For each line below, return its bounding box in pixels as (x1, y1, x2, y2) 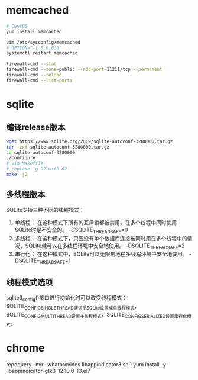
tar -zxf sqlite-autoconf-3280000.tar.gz (6, 144, 110, 150)
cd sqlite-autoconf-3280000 (6, 149, 76, 156)
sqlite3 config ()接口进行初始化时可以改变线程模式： (6, 294, 128, 302)
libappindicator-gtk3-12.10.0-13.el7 (6, 368, 90, 375)
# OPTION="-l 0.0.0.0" (6, 45, 62, 51)
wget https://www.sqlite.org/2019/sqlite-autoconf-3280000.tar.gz (6, 139, 173, 144)
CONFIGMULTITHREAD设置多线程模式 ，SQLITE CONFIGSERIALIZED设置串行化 (24, 311, 187, 320)
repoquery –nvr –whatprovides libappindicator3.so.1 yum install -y (6, 361, 167, 368)
